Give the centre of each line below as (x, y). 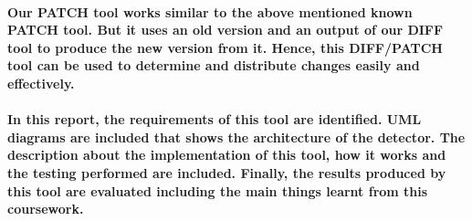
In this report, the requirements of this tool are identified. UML (215, 119)
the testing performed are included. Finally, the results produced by (227, 172)
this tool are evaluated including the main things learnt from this (218, 190)
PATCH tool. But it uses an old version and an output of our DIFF (226, 30)
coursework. (46, 209)
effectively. (41, 83)
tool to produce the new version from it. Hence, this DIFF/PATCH (225, 47)
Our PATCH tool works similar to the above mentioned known (210, 11)
